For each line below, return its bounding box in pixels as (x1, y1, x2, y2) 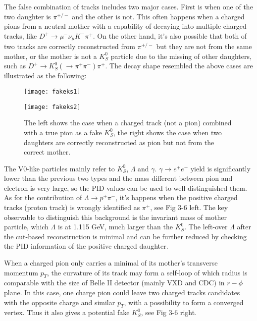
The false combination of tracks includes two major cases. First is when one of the (4, 1, 253, 11)
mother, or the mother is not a (4, 51, 97, 61)
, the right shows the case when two (113, 127, 222, 137)
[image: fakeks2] (24, 103, 81, 110)
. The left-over (184, 221, 228, 232)
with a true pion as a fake (24, 127, 102, 137)
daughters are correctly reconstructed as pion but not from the (24, 137, 214, 147)
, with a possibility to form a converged (124, 297, 244, 307)
